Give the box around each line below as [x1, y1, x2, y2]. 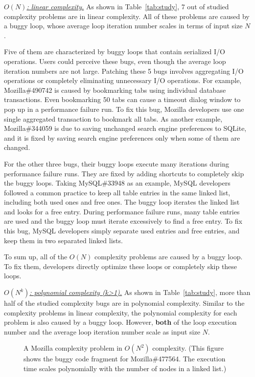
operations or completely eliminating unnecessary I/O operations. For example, [4, 75, 242, 85]
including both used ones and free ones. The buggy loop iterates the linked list [4, 197, 240, 207]
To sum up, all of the [4, 251, 68, 262]
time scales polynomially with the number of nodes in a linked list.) [23, 363, 227, 373]
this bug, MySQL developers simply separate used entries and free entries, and [4, 226, 240, 236]
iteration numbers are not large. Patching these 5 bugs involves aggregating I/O [4, 65, 244, 76]
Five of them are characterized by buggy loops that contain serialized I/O [4, 46, 225, 57]
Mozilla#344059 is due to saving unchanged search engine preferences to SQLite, [4, 123, 247, 133]
